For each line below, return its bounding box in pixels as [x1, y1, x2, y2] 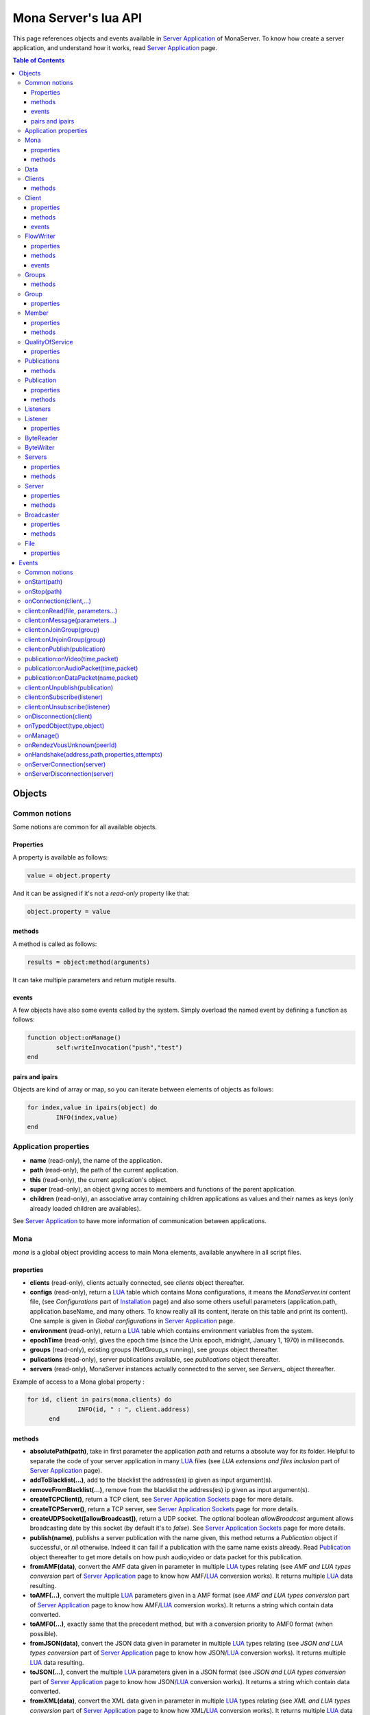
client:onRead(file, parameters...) [25, 606, 118, 615]
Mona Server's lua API [12, 10, 143, 25]
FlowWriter [25, 232, 56, 240]
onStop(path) [25, 587, 62, 595]
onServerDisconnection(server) [25, 770, 114, 778]
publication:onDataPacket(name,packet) [25, 674, 138, 682]
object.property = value [27, 908, 111, 915]
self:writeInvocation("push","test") [56, 1043, 183, 1051]
